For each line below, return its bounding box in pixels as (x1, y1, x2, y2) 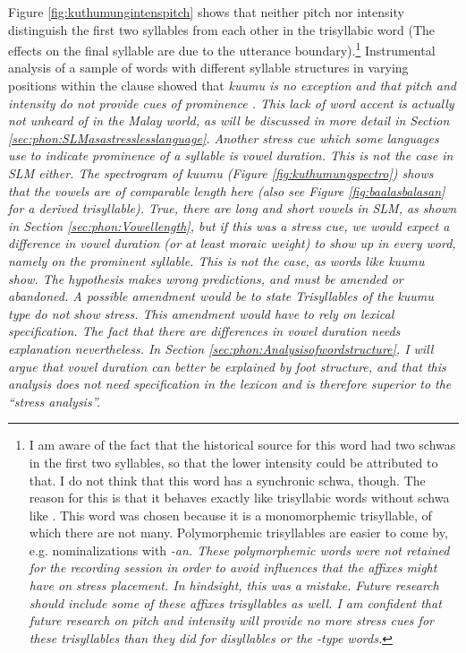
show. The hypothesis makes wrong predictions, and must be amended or (8, 269, 403, 288)
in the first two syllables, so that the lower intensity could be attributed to (29, 452, 438, 471)
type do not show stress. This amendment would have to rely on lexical (8, 304, 394, 322)
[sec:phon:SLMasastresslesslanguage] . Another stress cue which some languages (8, 128, 439, 147)
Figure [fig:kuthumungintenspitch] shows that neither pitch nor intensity (8, 3, 404, 21)
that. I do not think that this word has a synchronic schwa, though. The (29, 470, 426, 489)
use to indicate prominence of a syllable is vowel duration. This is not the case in (8, 146, 453, 165)
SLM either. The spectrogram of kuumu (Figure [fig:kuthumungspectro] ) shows (8, 164, 434, 182)
